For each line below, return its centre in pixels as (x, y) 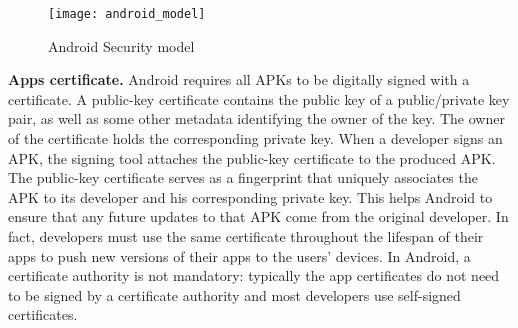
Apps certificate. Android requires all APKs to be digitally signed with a (239, 79)
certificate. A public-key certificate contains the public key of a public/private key (259, 98)
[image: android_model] (127, 14)
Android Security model (121, 45)
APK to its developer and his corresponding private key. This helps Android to (250, 196)
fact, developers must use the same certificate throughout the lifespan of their (246, 236)
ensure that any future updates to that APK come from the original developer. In (258, 216)
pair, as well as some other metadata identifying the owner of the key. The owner (256, 118)
